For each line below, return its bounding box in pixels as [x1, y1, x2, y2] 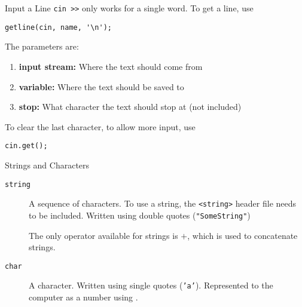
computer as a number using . [29, 291, 138, 303]
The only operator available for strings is [29, 229, 178, 241]
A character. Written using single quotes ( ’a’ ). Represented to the [29, 279, 273, 291]
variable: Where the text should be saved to [19, 80, 184, 93]
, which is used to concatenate [187, 229, 298, 241]
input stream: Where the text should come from [19, 60, 203, 72]
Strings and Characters [5, 158, 90, 171]
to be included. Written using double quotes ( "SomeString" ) [29, 208, 251, 221]
